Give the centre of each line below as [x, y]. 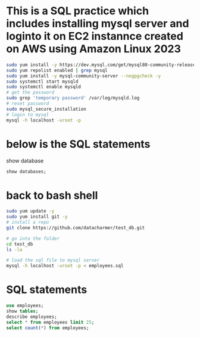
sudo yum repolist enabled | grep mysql [57, 70]
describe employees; [32, 317]
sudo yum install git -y [37, 217]
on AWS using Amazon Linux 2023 [94, 49]
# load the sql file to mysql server [53, 260]
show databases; [26, 171]
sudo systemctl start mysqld [42, 82]
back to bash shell [52, 195]
